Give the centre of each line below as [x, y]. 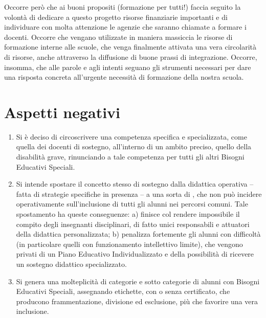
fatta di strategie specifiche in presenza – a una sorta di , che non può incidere [139, 194]
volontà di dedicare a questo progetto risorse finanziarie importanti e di [116, 17]
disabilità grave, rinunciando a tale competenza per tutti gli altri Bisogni [130, 157]
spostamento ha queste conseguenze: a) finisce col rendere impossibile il [128, 214]
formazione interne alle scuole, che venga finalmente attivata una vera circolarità [130, 47]
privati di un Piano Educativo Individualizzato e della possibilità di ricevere [135, 254]
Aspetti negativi [62, 112]
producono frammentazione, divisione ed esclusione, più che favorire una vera [137, 301]
